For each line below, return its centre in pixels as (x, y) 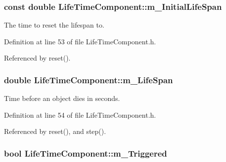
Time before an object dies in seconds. (62, 98)
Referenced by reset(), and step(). (55, 131)
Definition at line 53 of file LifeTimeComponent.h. (80, 41)
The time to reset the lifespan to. (54, 25)
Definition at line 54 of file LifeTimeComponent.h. (80, 114)
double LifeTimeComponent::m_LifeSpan (89, 80)
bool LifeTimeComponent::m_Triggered (86, 153)
